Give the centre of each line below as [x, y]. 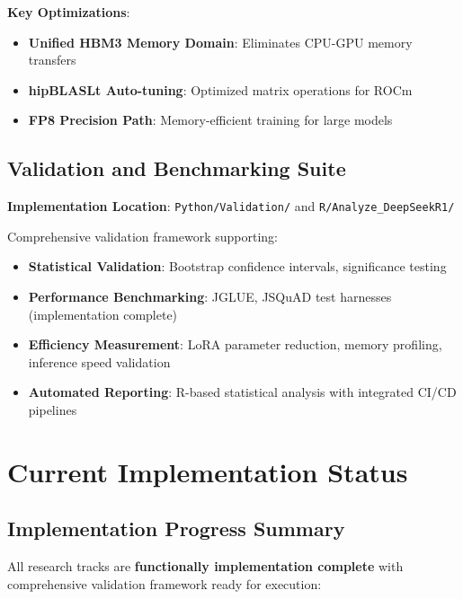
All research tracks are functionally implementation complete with [205, 566]
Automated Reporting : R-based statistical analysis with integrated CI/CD [242, 392]
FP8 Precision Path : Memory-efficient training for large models [210, 120]
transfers [52, 60]
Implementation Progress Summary [176, 529]
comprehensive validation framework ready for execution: [165, 583]
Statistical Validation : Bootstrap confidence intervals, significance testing [237, 266]
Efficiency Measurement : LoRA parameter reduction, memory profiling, [235, 344]
